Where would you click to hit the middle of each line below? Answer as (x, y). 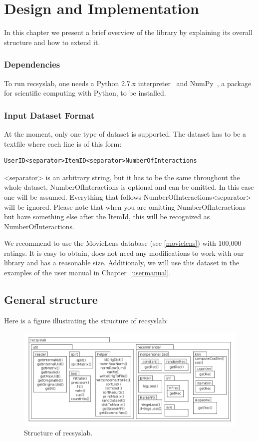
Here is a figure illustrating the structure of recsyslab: (86, 320)
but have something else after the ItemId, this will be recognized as (107, 216)
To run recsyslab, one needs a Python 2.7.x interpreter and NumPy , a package (128, 83)
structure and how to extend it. (52, 42)
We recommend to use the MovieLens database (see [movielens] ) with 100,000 (123, 243)
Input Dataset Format (49, 115)
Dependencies (32, 64)
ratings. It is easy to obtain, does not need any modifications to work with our (124, 253)
